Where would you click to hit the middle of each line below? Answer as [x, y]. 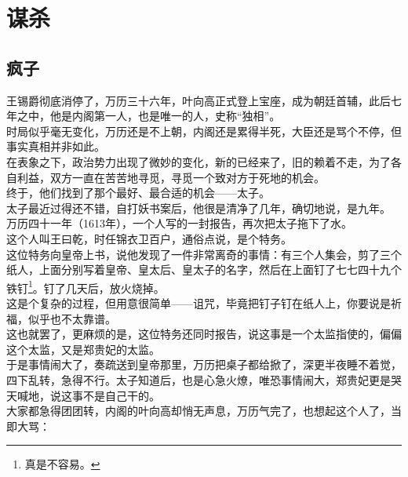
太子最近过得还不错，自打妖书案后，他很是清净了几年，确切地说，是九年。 [199, 208]
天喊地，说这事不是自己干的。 [83, 395]
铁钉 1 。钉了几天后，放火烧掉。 [86, 286]
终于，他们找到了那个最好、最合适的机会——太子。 [138, 193]
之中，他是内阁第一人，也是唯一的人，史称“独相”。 [149, 116]
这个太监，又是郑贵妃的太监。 [83, 349]
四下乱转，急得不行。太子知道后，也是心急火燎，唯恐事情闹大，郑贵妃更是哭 [204, 379]
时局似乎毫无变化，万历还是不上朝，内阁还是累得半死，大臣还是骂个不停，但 [204, 131]
